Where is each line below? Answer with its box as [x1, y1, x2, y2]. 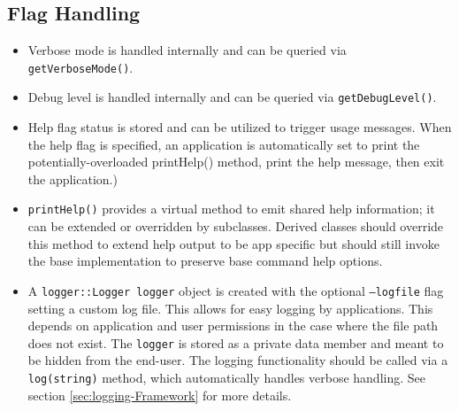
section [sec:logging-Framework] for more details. [27, 385, 292, 404]
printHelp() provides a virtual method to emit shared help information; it [27, 199, 435, 218]
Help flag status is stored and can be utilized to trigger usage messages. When [27, 118, 452, 136]
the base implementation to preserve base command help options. [27, 252, 383, 270]
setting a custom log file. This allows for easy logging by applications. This [27, 299, 433, 317]
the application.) [27, 169, 118, 188]
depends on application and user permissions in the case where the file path [27, 316, 439, 335]
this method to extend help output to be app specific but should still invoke [27, 234, 440, 252]
